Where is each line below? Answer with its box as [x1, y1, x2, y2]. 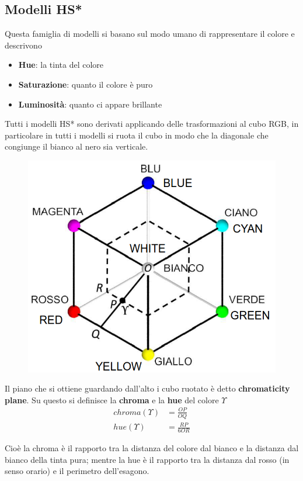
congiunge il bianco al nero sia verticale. [5, 140, 148, 153]
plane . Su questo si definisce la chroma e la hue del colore [5, 393, 219, 406]
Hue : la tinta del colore [18, 58, 104, 71]
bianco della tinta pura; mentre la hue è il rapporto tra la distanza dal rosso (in [5, 453, 290, 465]
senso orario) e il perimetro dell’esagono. [5, 465, 149, 477]
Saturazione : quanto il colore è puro [18, 78, 153, 90]
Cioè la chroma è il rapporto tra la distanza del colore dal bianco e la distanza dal [5, 442, 299, 454]
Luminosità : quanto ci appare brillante [18, 98, 162, 110]
